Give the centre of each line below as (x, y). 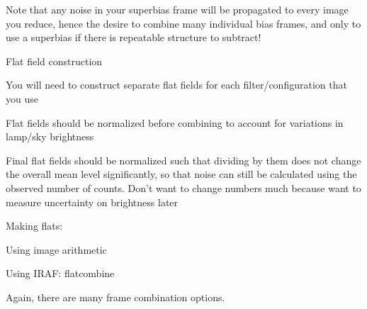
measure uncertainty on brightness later (92, 202)
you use (22, 98)
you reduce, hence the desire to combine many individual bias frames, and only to (183, 23)
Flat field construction (54, 61)
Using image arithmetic (56, 249)
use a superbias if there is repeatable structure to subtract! (134, 37)
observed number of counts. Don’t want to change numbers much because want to (183, 187)
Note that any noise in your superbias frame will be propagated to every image (177, 9)
